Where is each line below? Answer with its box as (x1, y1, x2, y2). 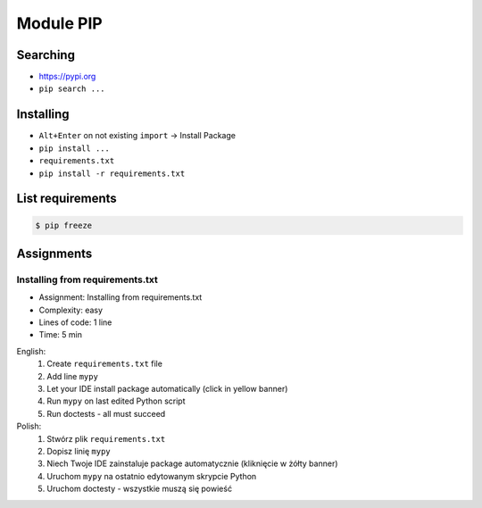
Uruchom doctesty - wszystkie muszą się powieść (46, 483, 232, 495)
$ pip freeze (35, 220, 93, 230)
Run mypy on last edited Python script (46, 396, 186, 406)
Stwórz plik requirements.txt (46, 433, 166, 444)
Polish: (16, 421, 42, 432)
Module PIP (16, 13, 103, 33)
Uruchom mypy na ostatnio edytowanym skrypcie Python (46, 471, 257, 481)
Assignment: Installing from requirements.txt (38, 292, 203, 303)
